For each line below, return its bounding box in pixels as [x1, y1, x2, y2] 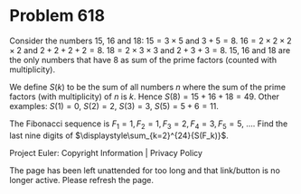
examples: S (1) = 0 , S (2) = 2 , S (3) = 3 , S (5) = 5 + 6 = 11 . [9, 100, 220, 111]
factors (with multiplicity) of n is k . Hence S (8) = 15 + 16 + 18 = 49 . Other [9, 91, 280, 102]
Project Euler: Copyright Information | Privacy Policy [9, 147, 203, 158]
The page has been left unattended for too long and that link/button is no [9, 164, 280, 176]
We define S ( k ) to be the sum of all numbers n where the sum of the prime [9, 81, 287, 92]
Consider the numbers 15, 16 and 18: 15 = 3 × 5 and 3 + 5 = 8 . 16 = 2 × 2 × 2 [9, 35, 292, 46]
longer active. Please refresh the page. [9, 174, 155, 185]
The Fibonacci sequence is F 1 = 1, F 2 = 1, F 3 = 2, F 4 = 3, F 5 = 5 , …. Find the [9, 118, 288, 131]
